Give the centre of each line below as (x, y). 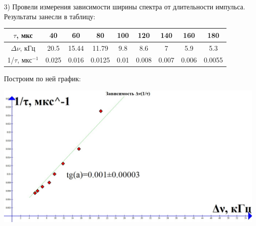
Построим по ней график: (43, 79)
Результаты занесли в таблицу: (50, 16)
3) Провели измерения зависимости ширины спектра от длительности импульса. (125, 6)
